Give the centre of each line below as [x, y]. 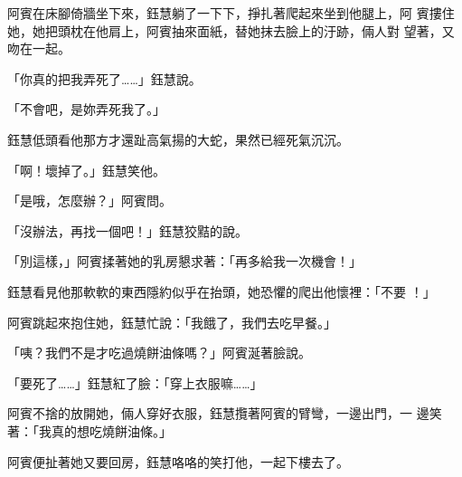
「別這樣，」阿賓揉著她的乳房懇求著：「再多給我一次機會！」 [184, 261]
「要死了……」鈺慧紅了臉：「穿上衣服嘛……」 [135, 382]
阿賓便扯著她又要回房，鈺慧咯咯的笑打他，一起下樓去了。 [178, 461]
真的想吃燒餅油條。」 [111, 430]
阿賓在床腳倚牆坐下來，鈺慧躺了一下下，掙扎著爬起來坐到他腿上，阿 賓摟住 [231, 13]
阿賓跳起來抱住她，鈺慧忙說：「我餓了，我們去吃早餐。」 [172, 322]
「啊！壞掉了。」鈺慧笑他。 [86, 170]
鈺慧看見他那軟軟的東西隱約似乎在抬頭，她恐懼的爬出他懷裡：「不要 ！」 [222, 291]
